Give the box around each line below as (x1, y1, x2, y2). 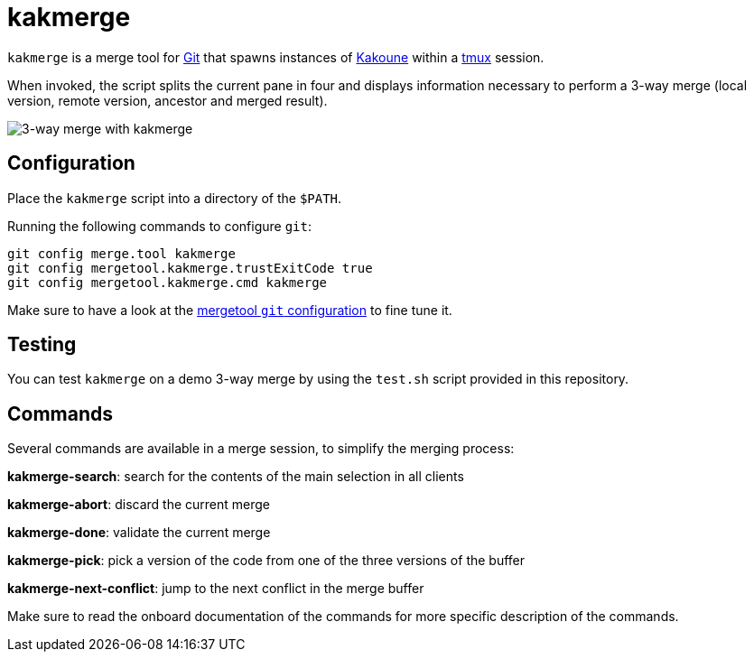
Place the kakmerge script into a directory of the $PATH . (7, 190, 342, 206)
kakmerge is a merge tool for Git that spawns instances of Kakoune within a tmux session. (7, 49, 545, 65)
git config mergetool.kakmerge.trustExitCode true (7, 260, 373, 275)
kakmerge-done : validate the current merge (7, 524, 271, 541)
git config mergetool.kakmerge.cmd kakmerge (7, 274, 328, 290)
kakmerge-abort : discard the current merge (7, 497, 271, 513)
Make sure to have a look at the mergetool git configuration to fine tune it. (7, 302, 452, 318)
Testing (7, 333, 77, 357)
